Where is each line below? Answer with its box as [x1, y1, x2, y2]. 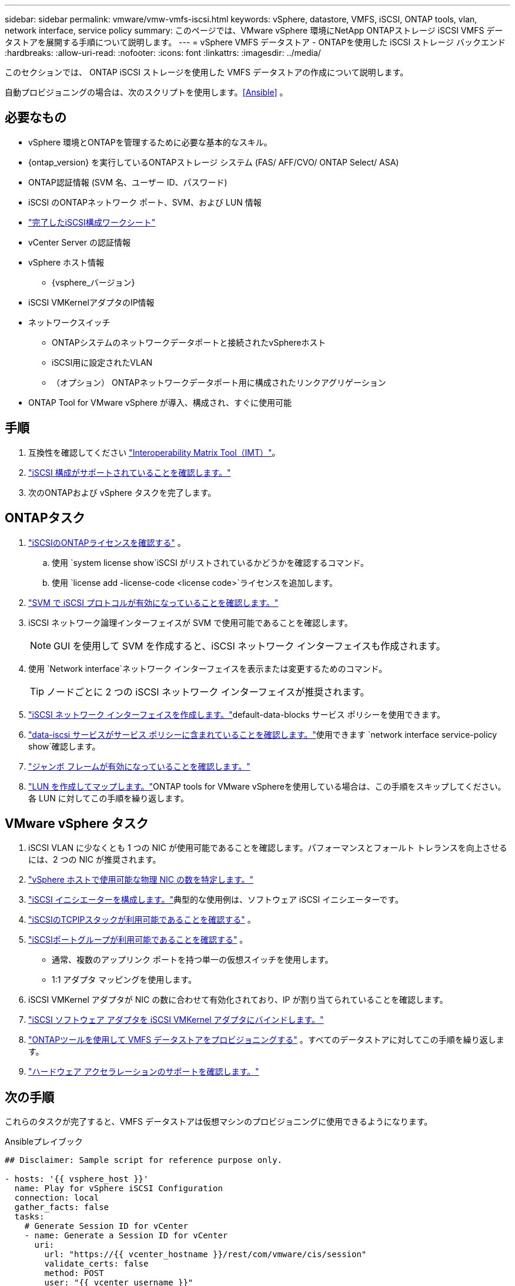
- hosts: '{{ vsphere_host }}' [5, 1174, 149, 1184]
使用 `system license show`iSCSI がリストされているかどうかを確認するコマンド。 [52, 557, 369, 568]
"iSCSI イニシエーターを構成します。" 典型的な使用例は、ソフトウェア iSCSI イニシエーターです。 [28, 894, 403, 905]
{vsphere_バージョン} [52, 277, 135, 287]
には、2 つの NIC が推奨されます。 [28, 854, 161, 865]
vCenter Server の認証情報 [28, 237, 131, 247]
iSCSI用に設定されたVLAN [52, 357, 153, 367]
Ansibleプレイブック [5, 1136, 83, 1147]
